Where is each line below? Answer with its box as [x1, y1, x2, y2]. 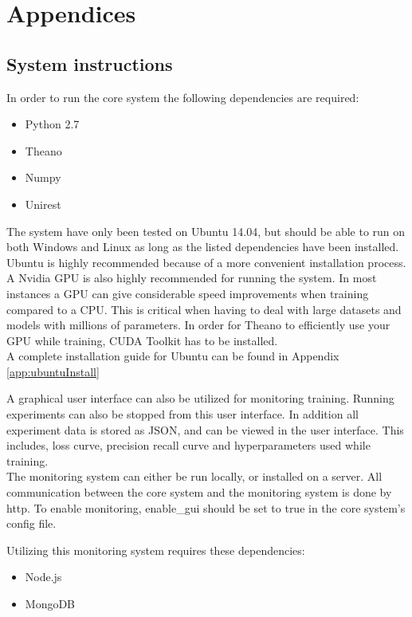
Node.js [25, 568, 62, 585]
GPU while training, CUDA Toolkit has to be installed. [6, 332, 278, 348]
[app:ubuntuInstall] [6, 363, 100, 379]
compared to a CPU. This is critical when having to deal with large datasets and [6, 301, 402, 317]
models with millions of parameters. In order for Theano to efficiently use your [6, 316, 390, 333]
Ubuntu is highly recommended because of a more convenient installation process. [6, 253, 406, 270]
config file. [6, 515, 57, 532]
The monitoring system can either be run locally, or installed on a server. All [6, 468, 383, 485]
